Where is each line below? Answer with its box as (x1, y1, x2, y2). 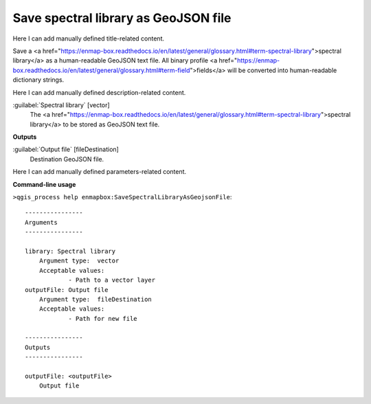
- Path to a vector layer (68, 276, 156, 284)
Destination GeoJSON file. (30, 155, 104, 163)
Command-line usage (12, 180, 76, 188)
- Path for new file (68, 315, 137, 322)
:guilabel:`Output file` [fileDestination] (12, 145, 120, 154)
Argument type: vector (38, 257, 120, 265)
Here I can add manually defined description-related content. (12, 88, 186, 96)
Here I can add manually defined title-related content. (12, 34, 165, 43)
